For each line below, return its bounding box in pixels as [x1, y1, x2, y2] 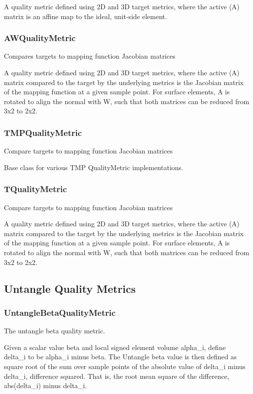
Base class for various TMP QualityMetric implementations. [4, 162, 183, 172]
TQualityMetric [4, 183, 67, 195]
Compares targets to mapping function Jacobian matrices [4, 51, 175, 61]
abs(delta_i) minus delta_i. [4, 380, 87, 391]
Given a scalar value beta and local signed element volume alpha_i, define [4, 342, 226, 352]
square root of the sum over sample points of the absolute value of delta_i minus [4, 361, 246, 371]
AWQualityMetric [4, 32, 76, 44]
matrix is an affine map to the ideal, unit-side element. [4, 11, 167, 21]
